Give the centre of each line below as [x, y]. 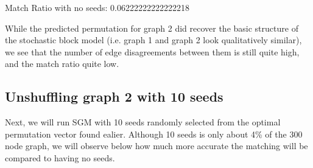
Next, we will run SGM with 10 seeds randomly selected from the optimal [143, 122]
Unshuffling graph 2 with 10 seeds [114, 96]
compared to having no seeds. [60, 157]
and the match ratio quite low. [62, 64]
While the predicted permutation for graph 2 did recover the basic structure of [152, 28]
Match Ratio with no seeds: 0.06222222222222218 [97, 7]
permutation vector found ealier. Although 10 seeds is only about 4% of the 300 [154, 134]
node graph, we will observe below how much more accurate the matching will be [156, 146]
